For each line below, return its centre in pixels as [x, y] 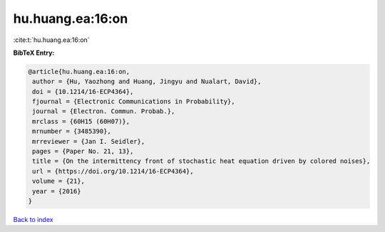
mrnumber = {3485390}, [72, 131]
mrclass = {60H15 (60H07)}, [81, 121]
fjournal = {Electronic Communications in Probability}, [134, 102]
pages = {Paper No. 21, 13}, [83, 152]
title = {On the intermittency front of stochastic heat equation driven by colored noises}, [201, 161]
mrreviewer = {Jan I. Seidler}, [89, 141]
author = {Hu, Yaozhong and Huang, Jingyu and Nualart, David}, [147, 81]
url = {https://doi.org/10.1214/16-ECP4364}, [113, 171]
